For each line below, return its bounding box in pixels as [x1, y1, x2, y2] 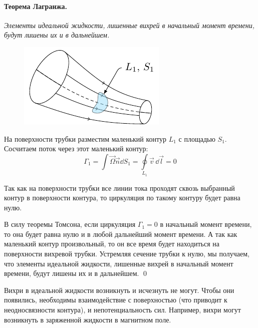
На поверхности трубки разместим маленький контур [4, 133, 167, 144]
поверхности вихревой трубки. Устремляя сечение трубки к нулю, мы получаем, [4, 248, 249, 259]
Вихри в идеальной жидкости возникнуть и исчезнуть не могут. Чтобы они [4, 284, 234, 295]
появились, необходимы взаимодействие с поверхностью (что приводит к [4, 294, 227, 305]
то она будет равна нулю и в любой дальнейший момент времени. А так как [4, 228, 237, 239]
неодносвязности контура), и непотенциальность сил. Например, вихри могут [4, 304, 241, 315]
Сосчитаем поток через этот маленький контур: [4, 143, 148, 154]
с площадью [178, 133, 215, 144]
